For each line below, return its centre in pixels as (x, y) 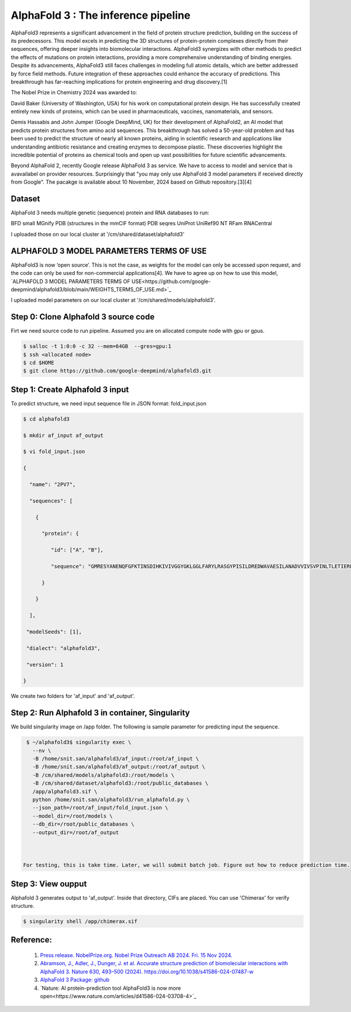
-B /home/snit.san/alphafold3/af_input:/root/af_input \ (116, 759)
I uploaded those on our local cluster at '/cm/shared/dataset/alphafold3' (98, 234)
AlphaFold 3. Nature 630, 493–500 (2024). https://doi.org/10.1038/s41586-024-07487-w (147, 972)
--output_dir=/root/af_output (76, 832)
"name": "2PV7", (53, 485)
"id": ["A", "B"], (77, 550)
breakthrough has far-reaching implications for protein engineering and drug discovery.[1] (119, 81)
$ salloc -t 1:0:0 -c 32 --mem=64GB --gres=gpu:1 (97, 346)
